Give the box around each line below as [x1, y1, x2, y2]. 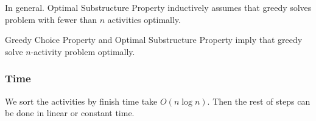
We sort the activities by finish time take [5, 94, 158, 107]
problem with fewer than [5, 13, 97, 25]
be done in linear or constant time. [5, 106, 135, 119]
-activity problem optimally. [30, 45, 135, 57]
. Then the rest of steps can [207, 94, 311, 107]
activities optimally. [107, 13, 181, 25]
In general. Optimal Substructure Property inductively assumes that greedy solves [5, 1, 312, 13]
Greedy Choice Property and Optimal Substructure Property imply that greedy [5, 33, 303, 46]
